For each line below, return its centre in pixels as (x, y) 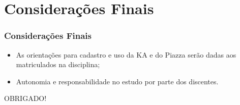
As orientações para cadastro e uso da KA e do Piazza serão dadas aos (126, 54)
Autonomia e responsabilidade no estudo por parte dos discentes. (117, 81)
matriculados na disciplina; (58, 64)
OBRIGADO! (25, 98)
